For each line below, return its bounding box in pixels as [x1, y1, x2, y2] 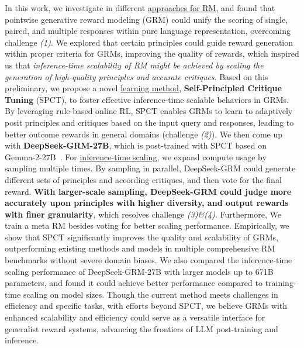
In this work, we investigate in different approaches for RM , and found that [5, 2, 275, 13]
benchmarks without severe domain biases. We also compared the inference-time [5, 254, 292, 266]
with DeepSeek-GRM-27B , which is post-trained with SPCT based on [5, 139, 267, 151]
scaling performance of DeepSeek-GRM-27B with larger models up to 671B [5, 265, 274, 277]
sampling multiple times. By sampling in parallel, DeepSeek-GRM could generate [5, 162, 296, 174]
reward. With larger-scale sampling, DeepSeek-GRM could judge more [5, 185, 292, 197]
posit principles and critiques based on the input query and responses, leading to [5, 116, 294, 128]
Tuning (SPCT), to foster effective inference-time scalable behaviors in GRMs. [5, 93, 289, 105]
